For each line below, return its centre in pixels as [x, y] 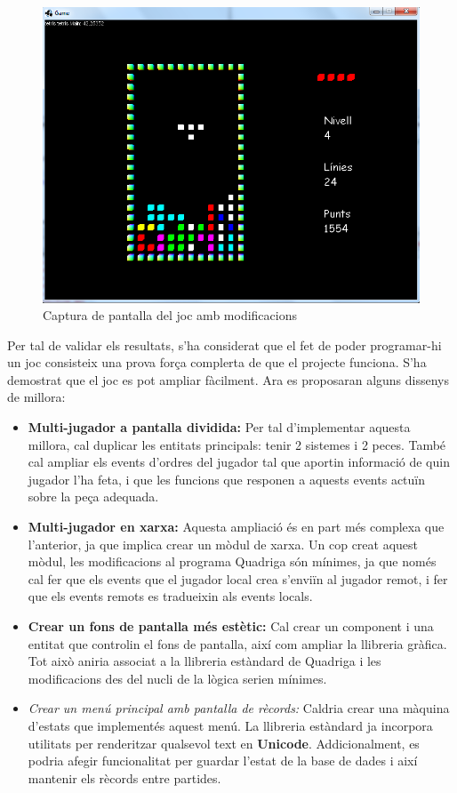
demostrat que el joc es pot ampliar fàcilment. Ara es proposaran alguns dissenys [228, 379]
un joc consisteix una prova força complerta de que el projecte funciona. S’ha [217, 362]
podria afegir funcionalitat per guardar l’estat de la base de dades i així [223, 761]
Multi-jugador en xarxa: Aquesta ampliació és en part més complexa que [236, 527]
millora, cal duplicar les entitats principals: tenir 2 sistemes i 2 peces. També [237, 444]
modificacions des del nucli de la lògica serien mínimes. [177, 678]
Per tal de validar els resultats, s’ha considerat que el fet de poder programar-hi [224, 344]
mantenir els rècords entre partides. [124, 777]
